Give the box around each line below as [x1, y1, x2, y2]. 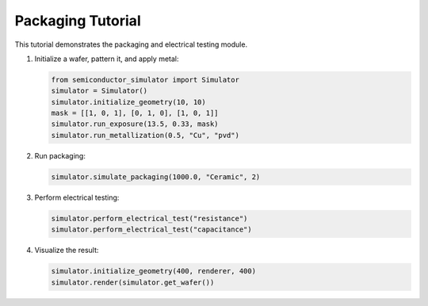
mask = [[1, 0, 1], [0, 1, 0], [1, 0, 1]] [51, 109, 219, 118]
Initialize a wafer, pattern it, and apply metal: [34, 54, 179, 63]
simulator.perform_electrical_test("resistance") [51, 214, 248, 223]
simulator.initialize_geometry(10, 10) [51, 98, 206, 106]
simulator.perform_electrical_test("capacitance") [51, 225, 253, 234]
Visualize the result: [34, 246, 99, 255]
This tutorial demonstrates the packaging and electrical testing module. [14, 40, 248, 49]
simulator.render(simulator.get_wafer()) [51, 277, 215, 287]
